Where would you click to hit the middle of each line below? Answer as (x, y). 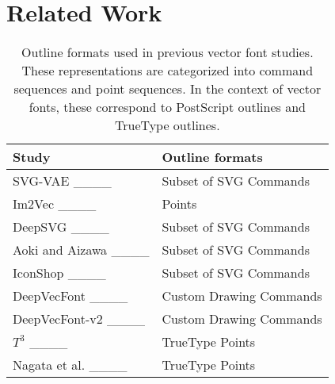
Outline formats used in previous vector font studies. (167, 52)
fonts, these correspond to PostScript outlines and (167, 107)
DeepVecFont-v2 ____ (79, 319)
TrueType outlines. (167, 125)
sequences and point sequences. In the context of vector (167, 89)
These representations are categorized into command (167, 71)
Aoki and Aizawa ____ (81, 250)
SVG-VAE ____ (62, 181)
